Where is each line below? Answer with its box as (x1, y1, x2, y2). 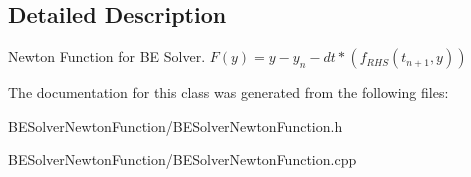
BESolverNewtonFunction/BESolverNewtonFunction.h (8, 115, 343, 136)
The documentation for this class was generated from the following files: (8, 82, 449, 103)
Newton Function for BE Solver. (8, 46, 206, 67)
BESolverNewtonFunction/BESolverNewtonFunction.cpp (8, 149, 357, 170)
